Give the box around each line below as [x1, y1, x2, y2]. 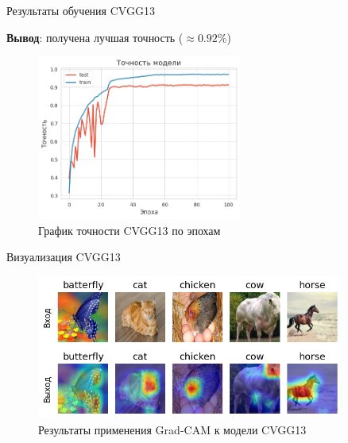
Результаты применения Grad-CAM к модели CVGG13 [38, 421, 307, 437]
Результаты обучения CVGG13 [6, 2, 155, 18]
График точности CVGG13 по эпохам [38, 221, 221, 238]
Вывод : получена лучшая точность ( [6, 29, 184, 45]
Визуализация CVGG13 [6, 248, 121, 265]
